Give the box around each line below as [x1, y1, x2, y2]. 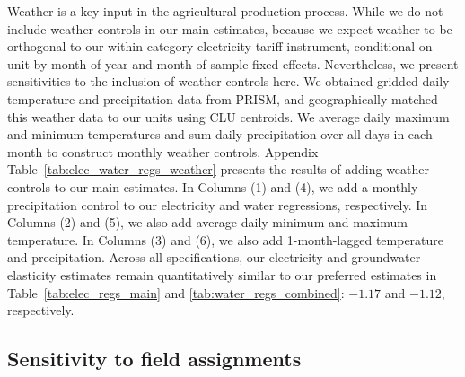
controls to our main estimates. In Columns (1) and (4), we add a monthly [7, 177, 418, 196]
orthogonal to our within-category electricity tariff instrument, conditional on [7, 37, 433, 56]
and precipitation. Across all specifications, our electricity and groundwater [7, 248, 421, 267]
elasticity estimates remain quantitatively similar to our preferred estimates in [7, 265, 437, 284]
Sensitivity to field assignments [7, 345, 302, 373]
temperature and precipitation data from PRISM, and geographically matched [7, 89, 438, 108]
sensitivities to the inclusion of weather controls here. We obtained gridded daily [7, 72, 450, 91]
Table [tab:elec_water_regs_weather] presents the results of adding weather [7, 160, 429, 179]
